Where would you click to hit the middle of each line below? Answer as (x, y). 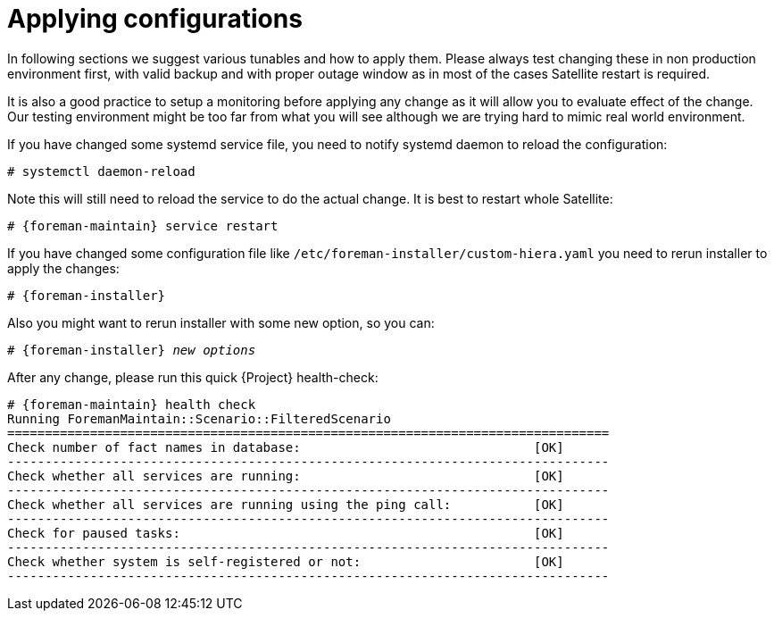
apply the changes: (63, 268)
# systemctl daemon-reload (101, 171)
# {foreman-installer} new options (132, 350)
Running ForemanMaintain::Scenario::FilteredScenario (199, 418)
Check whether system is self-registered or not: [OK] (286, 561)
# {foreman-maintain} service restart (143, 225)
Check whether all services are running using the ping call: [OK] (286, 504)
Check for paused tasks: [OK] (286, 533)
